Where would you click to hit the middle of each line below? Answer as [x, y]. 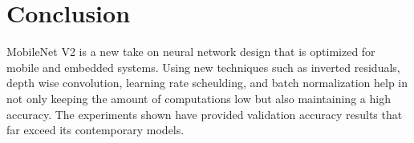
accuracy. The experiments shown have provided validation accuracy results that [205, 114]
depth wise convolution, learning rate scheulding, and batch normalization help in [207, 83]
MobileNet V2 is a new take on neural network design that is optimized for [191, 52]
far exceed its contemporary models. [95, 130]
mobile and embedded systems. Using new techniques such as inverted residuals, [203, 67]
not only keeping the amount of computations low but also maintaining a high [199, 98]
